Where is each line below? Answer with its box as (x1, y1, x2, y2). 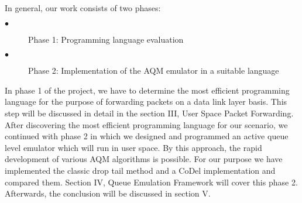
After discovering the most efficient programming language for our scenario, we (5, 118, 288, 130)
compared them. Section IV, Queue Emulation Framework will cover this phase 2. (5, 176, 298, 188)
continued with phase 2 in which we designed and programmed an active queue (5, 130, 289, 142)
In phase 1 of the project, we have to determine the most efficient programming (5, 84, 290, 96)
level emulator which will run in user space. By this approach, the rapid (5, 141, 262, 153)
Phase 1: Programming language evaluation (28, 33, 184, 45)
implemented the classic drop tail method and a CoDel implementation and (5, 164, 276, 176)
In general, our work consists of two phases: (5, 2, 161, 13)
